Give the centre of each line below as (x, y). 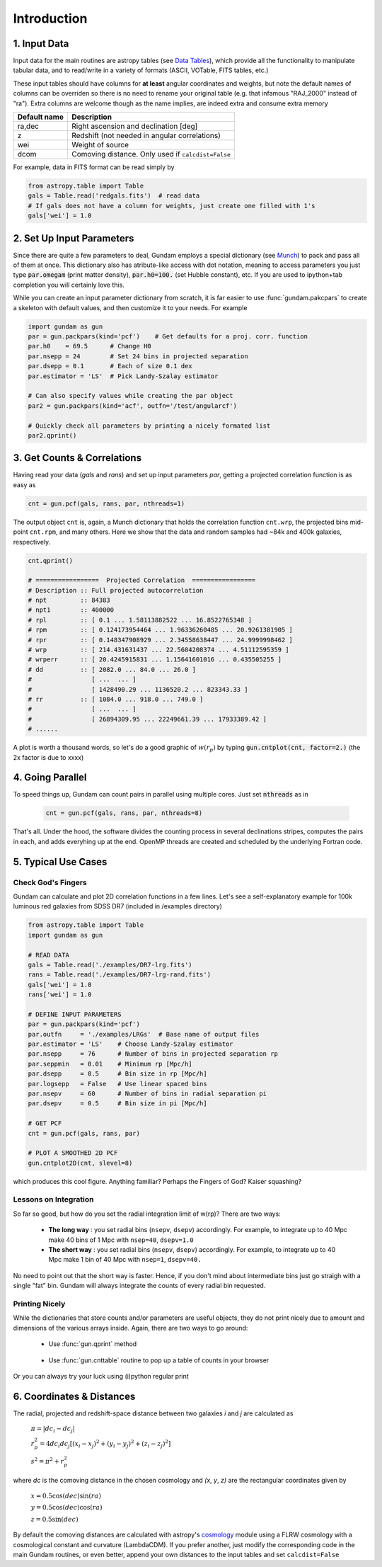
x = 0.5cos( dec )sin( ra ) (66, 1495)
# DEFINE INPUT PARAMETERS (75, 1014)
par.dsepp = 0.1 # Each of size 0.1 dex (110, 366)
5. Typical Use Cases (60, 861)
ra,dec (28, 126)
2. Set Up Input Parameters (74, 238)
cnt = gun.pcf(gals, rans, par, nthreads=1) (106, 503)
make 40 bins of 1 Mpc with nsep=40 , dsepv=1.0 (121, 1240)
